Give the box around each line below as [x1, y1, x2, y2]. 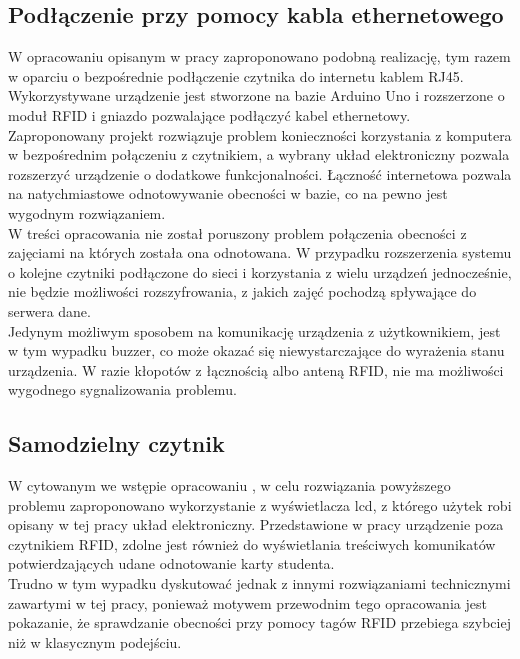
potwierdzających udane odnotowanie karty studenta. [8, 553, 335, 574]
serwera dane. [8, 300, 91, 321]
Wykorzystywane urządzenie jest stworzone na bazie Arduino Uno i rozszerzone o [8, 85, 505, 106]
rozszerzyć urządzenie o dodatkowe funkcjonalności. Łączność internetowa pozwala [8, 163, 512, 184]
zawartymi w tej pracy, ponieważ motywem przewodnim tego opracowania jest [8, 592, 487, 613]
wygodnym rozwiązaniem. [8, 202, 166, 223]
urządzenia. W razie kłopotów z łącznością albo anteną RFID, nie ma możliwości [8, 359, 504, 380]
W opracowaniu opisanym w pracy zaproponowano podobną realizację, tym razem [8, 46, 511, 67]
